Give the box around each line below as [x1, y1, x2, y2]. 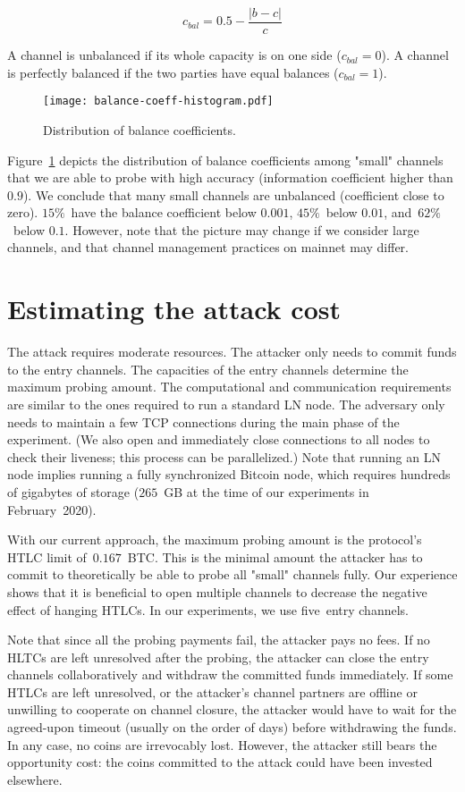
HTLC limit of [7, 547, 87, 566]
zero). [7, 203, 38, 222]
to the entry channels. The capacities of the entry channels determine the [7, 359, 409, 378]
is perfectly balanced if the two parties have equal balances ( [7, 63, 339, 81]
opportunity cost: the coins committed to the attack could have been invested [7, 753, 433, 771]
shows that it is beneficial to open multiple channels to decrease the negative [7, 582, 427, 601]
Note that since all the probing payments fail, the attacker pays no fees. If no [7, 630, 430, 649]
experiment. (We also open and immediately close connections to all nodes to [7, 430, 430, 449]
